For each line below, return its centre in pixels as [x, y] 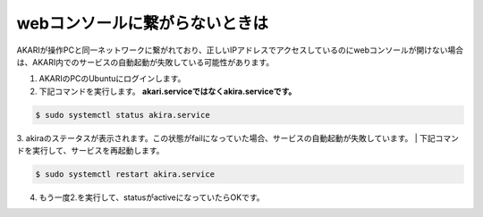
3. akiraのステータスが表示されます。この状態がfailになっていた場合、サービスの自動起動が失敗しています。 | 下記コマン [238, 138]
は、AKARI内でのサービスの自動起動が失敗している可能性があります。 [145, 62]
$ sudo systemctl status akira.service [123, 115]
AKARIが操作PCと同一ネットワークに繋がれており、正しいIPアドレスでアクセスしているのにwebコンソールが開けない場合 [240, 50]
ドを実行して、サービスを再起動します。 [90, 151]
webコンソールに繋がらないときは [142, 23]
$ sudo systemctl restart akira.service [125, 175]
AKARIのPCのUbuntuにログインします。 [112, 79]
